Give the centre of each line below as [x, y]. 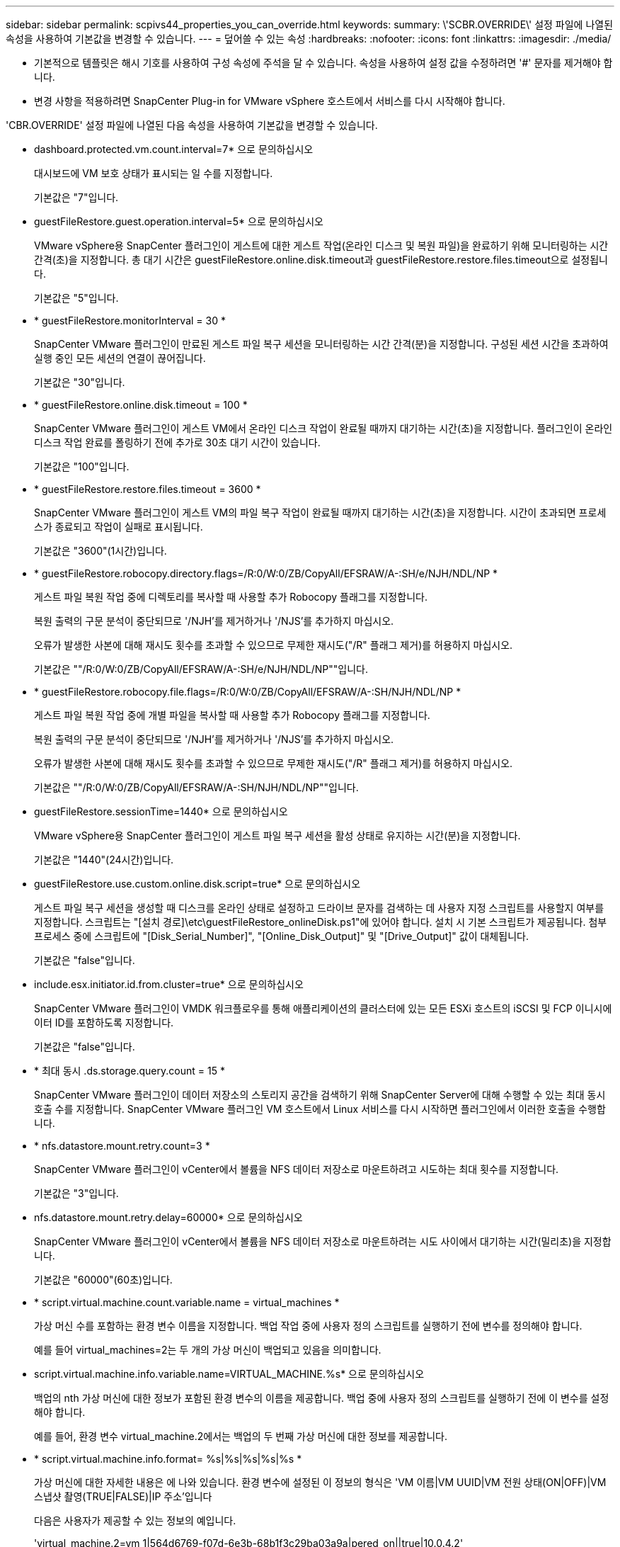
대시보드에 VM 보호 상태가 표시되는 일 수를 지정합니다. [154, 173]
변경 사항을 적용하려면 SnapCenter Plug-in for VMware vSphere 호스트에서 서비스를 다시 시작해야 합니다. [270, 101]
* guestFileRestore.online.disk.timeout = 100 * [141, 405]
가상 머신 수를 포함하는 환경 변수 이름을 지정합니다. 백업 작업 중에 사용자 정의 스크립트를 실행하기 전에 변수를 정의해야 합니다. [308, 1326]
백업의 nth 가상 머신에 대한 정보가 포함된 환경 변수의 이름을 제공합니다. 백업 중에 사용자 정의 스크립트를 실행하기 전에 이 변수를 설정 [322, 1398]
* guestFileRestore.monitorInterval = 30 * [130, 321]
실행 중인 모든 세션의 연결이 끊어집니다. [120, 358]
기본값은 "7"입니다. [76, 197]
